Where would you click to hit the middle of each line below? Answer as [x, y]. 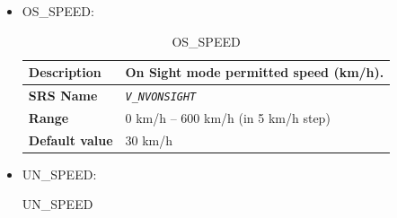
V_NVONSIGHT [161, 97]
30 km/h [149, 140]
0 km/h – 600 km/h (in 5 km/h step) [228, 117]
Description [65, 72]
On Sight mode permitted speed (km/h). [255, 72]
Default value [71, 140]
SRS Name [63, 96]
